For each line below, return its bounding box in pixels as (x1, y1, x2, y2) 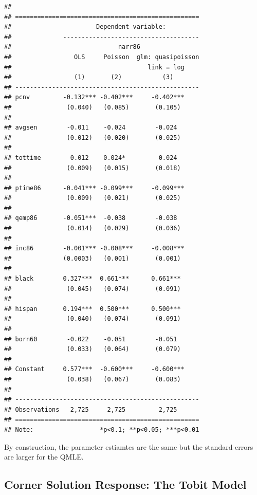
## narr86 (4, 43, 140, 51)
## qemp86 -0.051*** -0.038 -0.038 (4, 214, 177, 222)
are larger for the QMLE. (4, 451, 84, 462)
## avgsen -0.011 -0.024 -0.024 (4, 124, 177, 132)
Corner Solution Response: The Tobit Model (4, 476, 247, 492)
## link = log (4, 63, 185, 71)
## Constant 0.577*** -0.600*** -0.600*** (4, 365, 185, 373)
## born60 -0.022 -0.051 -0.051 (4, 335, 177, 343)
